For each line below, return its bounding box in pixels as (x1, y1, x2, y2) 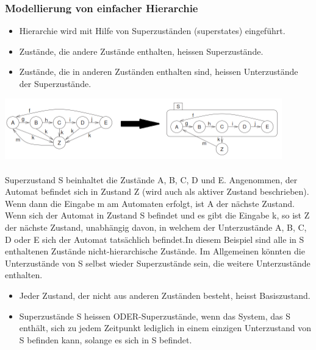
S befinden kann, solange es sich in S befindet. (19, 333, 192, 346)
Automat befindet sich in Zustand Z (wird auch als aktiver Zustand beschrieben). (5, 185, 309, 198)
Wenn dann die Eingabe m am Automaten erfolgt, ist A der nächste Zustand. (5, 197, 295, 209)
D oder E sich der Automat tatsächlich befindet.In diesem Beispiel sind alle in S (5, 233, 304, 245)
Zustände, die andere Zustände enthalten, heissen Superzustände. (19, 44, 264, 57)
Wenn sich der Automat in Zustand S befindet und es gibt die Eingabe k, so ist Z (5, 209, 310, 222)
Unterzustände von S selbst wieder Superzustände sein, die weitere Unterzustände (5, 256, 311, 269)
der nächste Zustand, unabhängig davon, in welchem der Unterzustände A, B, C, (5, 221, 307, 234)
